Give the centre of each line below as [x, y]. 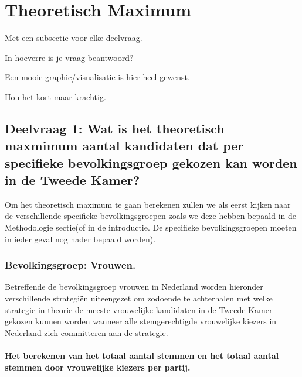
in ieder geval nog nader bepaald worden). [80, 239]
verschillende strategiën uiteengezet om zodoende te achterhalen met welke [139, 298]
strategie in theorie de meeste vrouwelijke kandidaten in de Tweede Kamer [139, 309]
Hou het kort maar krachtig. [55, 96]
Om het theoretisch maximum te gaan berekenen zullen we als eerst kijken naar [148, 204]
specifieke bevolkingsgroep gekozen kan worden [151, 162]
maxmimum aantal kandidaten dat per [124, 145]
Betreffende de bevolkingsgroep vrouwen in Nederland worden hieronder [134, 287]
